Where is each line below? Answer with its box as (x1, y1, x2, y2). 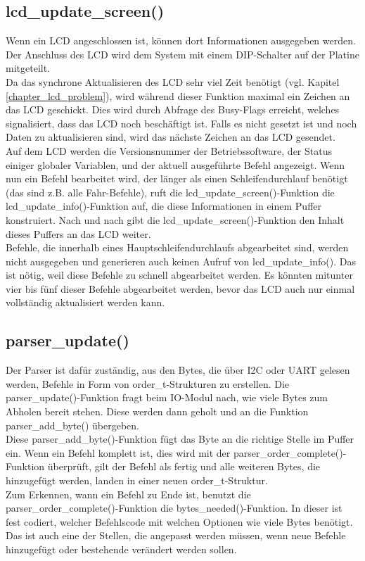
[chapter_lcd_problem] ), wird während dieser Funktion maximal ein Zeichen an (6, 88, 350, 103)
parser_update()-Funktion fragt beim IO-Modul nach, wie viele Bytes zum (6, 390, 328, 405)
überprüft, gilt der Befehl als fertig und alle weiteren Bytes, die (47, 459, 321, 474)
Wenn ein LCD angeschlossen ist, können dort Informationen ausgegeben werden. (6, 33, 356, 48)
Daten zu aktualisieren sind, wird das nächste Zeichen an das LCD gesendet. (6, 130, 335, 144)
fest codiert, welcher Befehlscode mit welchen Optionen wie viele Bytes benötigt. (6, 514, 353, 529)
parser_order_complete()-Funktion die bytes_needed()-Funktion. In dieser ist (6, 500, 342, 515)
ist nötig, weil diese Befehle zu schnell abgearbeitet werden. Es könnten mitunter (6, 267, 353, 282)
